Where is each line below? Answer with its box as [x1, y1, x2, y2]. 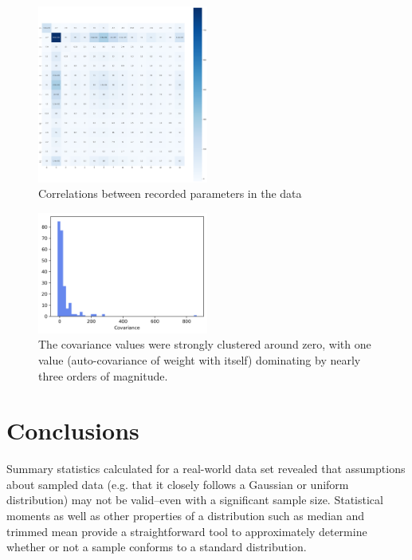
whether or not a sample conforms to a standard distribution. [6, 538, 307, 555]
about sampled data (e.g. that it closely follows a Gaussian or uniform [6, 475, 349, 492]
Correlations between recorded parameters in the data [38, 185, 302, 202]
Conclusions [6, 414, 139, 447]
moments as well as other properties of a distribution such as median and [6, 507, 365, 524]
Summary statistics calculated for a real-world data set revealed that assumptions [6, 460, 406, 477]
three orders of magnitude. [38, 367, 168, 384]
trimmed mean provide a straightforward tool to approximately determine [6, 523, 367, 539]
